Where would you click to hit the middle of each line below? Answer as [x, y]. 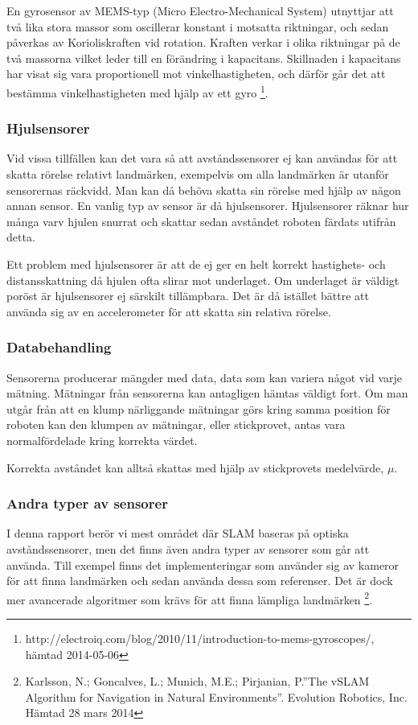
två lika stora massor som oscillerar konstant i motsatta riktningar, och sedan [198, 26]
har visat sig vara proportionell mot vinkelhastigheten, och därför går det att [196, 74]
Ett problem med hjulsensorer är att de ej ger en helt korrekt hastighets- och [196, 264]
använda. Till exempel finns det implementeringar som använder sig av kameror [203, 564]
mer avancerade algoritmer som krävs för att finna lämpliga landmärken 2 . [190, 598]
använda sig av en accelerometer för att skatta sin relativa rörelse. [169, 311]
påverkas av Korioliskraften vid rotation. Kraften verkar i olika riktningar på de [203, 42]
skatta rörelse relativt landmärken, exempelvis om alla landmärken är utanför [198, 174]
